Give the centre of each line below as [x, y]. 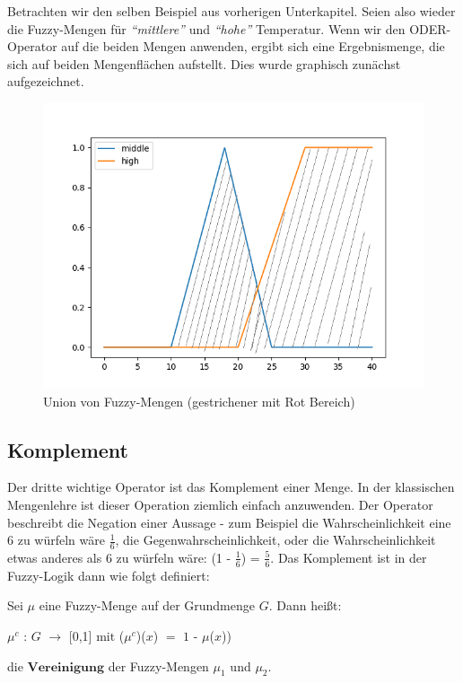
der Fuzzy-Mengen [158, 665]
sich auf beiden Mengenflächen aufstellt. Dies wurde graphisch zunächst [204, 63]
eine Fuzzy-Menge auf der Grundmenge [147, 605]
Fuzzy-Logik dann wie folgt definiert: [109, 575]
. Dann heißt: [305, 605]
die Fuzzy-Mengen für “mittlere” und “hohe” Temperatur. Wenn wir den [206, 28]
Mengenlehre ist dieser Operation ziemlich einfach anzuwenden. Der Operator [220, 504]
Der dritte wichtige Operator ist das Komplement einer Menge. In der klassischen [231, 487]
